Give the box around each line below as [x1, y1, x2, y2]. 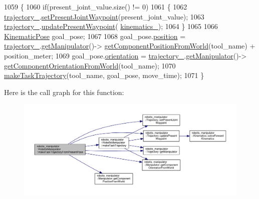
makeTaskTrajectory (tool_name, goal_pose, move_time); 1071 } [4, 70, 204, 80]
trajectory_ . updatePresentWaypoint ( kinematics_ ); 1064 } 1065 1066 [4, 21, 218, 31]
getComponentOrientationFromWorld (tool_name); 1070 [4, 60, 176, 70]
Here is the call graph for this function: [4, 86, 124, 97]
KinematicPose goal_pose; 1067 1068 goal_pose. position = [4, 30, 186, 41]
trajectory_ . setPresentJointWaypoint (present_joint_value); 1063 [4, 11, 204, 21]
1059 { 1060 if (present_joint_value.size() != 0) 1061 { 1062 [4, 1, 187, 11]
